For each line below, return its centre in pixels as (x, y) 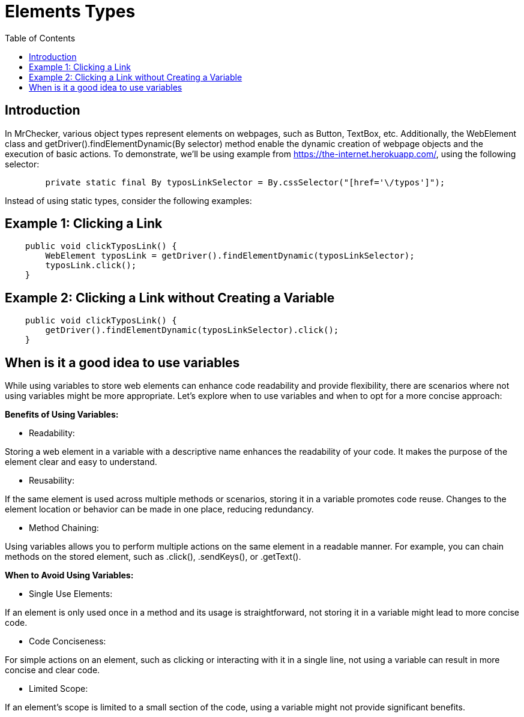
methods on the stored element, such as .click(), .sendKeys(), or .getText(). (153, 557)
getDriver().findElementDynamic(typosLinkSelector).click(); (192, 330)
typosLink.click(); (91, 265)
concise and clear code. (53, 670)
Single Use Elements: (71, 594)
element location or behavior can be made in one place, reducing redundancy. (159, 509)
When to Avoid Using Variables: (69, 575)
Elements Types (70, 11)
